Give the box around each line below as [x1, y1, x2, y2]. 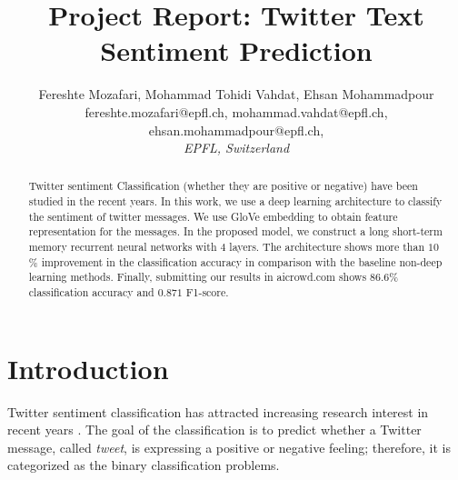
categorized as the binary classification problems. [7, 455, 280, 475]
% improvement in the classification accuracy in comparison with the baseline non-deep [28, 254, 443, 269]
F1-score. [185, 285, 229, 300]
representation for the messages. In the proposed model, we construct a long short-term [28, 224, 443, 239]
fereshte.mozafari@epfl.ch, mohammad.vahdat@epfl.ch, [85, 102, 388, 121]
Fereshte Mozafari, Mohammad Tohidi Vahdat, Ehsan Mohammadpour [38, 85, 434, 104]
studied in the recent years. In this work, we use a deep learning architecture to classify [28, 194, 443, 209]
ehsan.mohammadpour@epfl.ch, [148, 120, 324, 139]
